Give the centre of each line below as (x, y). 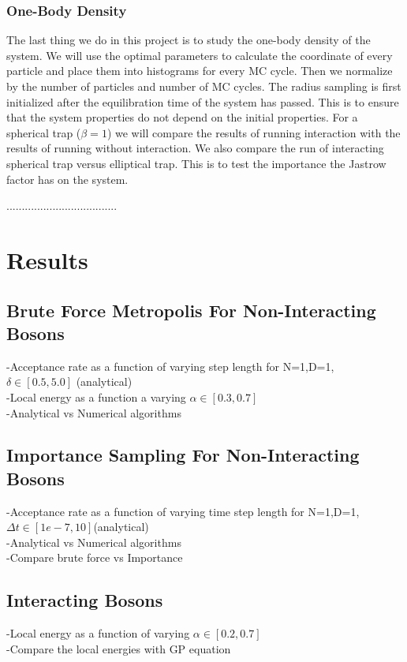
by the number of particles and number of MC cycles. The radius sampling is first (204, 86)
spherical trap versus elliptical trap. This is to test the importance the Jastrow (196, 163)
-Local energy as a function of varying (98, 633)
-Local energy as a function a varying (96, 396)
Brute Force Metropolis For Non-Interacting (191, 310)
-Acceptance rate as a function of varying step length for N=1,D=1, (170, 366)
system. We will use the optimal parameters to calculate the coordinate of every (200, 55)
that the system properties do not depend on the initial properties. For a (182, 117)
